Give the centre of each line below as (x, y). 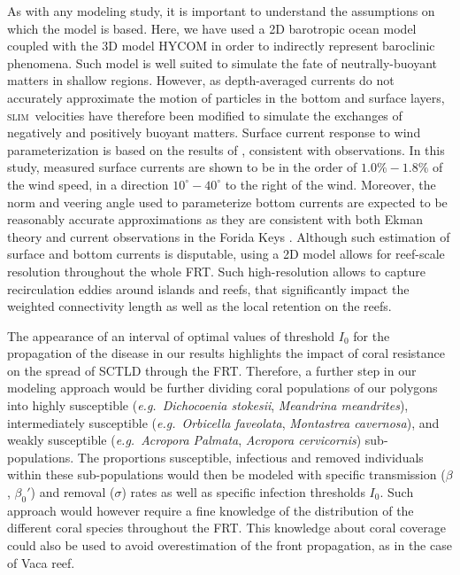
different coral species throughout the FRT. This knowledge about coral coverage (226, 528)
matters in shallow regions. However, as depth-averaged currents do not (201, 80)
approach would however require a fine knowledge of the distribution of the (211, 510)
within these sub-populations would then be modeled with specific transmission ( (226, 474)
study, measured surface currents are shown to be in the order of (182, 167)
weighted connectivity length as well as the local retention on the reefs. (199, 306)
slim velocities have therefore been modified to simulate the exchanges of (205, 115)
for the (372, 335)
